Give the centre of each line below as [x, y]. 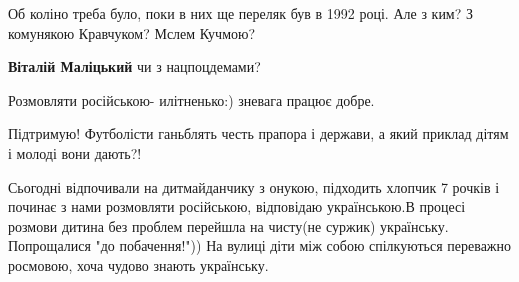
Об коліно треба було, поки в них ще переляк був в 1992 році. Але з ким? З [241, 13]
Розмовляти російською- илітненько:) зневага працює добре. [191, 99]
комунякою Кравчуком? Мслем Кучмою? [132, 32]
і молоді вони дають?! [75, 152]
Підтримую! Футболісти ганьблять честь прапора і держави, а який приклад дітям [258, 133]
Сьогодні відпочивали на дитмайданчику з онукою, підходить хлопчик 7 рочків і [254, 186]
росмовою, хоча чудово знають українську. [138, 264]
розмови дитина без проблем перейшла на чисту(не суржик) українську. [228, 225]
